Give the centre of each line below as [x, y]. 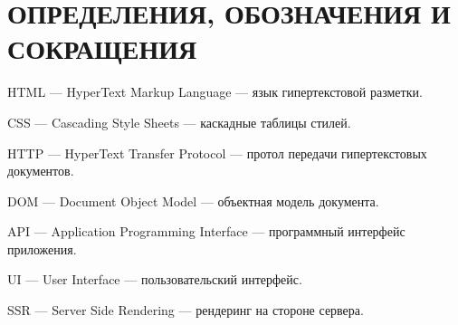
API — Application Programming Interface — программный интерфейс [206, 231]
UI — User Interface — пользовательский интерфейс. [155, 279]
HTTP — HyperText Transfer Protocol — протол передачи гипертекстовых [217, 153]
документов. [41, 171]
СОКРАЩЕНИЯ [102, 48]
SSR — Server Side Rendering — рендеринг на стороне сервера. [186, 310]
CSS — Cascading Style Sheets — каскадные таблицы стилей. [179, 122]
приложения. [42, 249]
